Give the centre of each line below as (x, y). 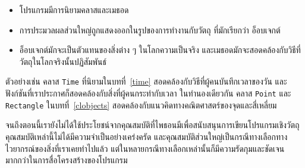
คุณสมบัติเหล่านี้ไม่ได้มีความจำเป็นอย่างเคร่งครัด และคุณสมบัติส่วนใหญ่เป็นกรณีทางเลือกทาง (147, 136)
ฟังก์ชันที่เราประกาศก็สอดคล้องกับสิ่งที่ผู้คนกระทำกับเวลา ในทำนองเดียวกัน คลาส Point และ (148, 93)
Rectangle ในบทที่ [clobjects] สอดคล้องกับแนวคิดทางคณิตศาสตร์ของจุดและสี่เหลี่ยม (141, 105)
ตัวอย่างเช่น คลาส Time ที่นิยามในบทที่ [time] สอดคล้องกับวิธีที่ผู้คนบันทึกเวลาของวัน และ (146, 81)
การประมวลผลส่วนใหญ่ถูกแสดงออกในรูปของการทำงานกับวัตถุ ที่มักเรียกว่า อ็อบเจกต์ (150, 29)
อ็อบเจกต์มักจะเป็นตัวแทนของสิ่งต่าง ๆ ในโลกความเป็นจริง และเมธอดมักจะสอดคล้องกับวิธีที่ (160, 50)
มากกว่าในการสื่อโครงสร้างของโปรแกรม (67, 160)
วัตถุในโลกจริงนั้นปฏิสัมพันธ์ (63, 61)
